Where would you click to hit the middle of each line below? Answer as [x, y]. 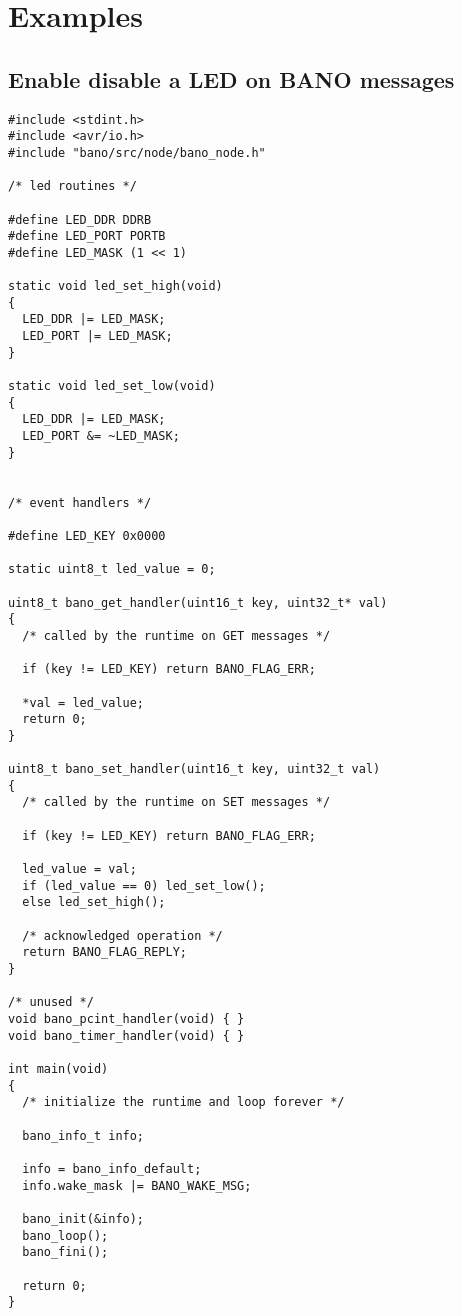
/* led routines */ [72, 186]
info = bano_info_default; [112, 1168]
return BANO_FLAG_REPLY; [104, 952]
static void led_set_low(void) [112, 386]
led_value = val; [79, 869]
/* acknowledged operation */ [122, 935]
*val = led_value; [83, 702]
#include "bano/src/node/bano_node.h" [137, 152]
